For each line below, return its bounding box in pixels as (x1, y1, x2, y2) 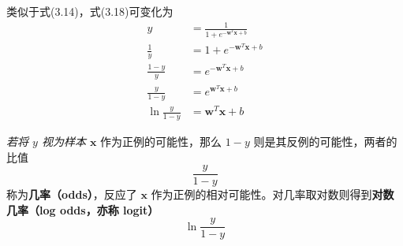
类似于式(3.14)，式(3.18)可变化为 (6, 3, 174, 19)
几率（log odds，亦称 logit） (6, 201, 159, 218)
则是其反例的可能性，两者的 (253, 132, 397, 149)
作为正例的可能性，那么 (100, 132, 222, 149)
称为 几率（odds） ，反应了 (6, 186, 137, 203)
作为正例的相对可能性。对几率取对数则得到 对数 (151, 186, 394, 203)
